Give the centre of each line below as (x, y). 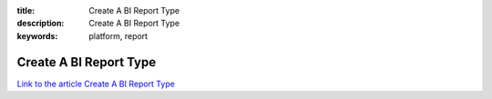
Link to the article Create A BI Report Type (96, 84)
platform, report (118, 35)
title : (26, 10)
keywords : (37, 35)
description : (41, 24)
